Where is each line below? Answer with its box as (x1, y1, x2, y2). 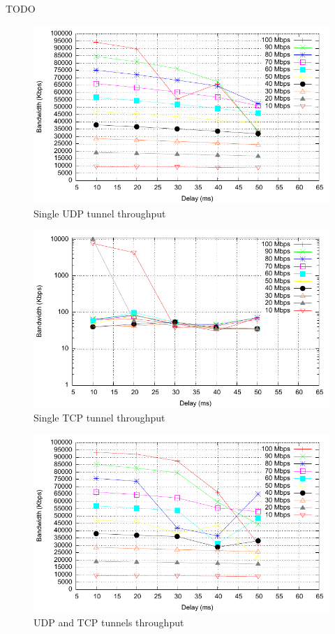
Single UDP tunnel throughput (33, 206, 166, 220)
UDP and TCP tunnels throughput (33, 614, 184, 629)
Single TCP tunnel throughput (33, 410, 165, 425)
